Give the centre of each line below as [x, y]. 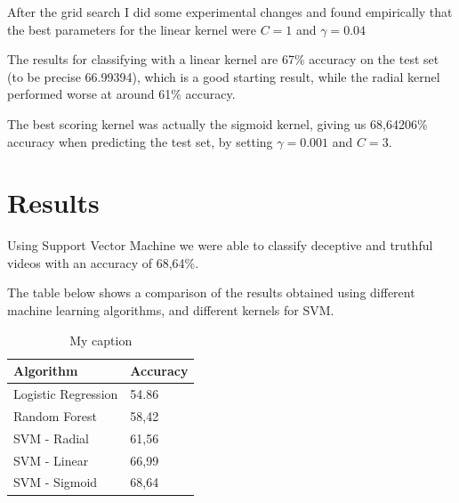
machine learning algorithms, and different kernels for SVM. [171, 310]
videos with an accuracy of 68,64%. [103, 262]
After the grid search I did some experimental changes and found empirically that [230, 12]
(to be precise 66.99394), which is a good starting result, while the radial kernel [224, 76]
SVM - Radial [51, 438]
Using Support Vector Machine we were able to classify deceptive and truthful [220, 245]
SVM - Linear [51, 460]
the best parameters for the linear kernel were [132, 29]
